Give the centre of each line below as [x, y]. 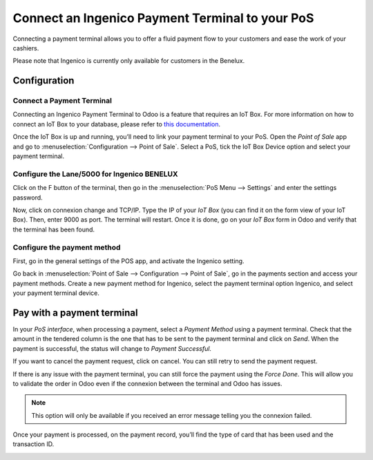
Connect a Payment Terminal [62, 101]
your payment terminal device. [56, 293]
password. [28, 198]
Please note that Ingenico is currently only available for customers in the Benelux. [129, 61]
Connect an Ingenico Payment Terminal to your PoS [163, 18]
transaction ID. [34, 444]
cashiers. [26, 48]
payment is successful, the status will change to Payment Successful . [112, 348]
